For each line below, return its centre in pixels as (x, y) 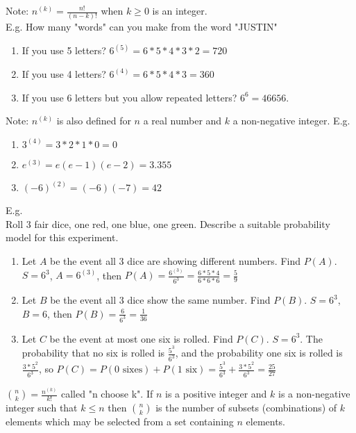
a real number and (183, 121)
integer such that (42, 408)
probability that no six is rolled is (93, 353)
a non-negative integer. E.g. (291, 121)
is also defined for (94, 121)
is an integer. (180, 10)
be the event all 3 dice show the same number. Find (160, 300)
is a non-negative (314, 394)
